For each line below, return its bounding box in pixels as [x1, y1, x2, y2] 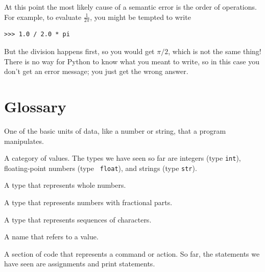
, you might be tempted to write [90, 11, 191, 22]
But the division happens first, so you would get [4, 46, 155, 57]
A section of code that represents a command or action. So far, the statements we [4, 248, 260, 259]
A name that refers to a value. [4, 231, 99, 242]
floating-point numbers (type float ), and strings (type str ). [4, 162, 197, 173]
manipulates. [4, 135, 44, 146]
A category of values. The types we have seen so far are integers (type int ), [4, 153, 241, 163]
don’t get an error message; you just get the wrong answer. [4, 66, 188, 77]
